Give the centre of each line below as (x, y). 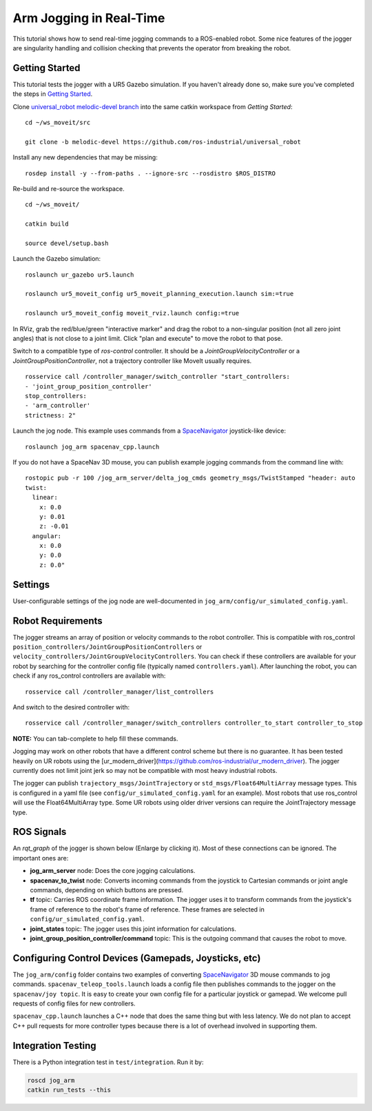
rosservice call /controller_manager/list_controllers (120, 691)
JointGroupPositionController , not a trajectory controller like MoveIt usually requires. (132, 361)
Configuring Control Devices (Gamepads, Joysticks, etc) (137, 958)
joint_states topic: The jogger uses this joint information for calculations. (133, 929)
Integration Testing (54, 1045)
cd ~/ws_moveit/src (58, 123)
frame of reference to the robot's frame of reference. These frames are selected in (147, 909)
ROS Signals (40, 832)
